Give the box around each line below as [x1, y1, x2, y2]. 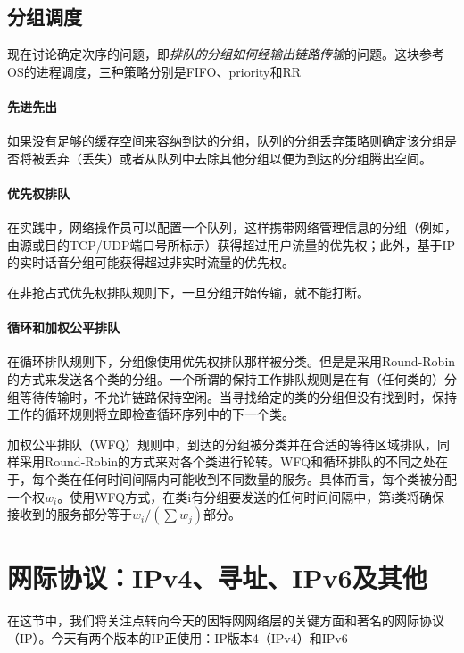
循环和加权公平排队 [7, 318, 120, 337]
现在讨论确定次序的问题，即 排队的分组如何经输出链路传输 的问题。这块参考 [7, 45, 444, 63]
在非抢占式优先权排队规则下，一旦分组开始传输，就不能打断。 [7, 282, 369, 301]
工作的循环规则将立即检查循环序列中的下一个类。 [7, 405, 294, 423]
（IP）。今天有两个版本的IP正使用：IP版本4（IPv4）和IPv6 [7, 628, 348, 647]
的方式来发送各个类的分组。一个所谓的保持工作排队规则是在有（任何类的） [7, 369, 444, 388]
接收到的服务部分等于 [7, 505, 132, 523]
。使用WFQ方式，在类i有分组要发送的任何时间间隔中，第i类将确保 [57, 487, 445, 506]
